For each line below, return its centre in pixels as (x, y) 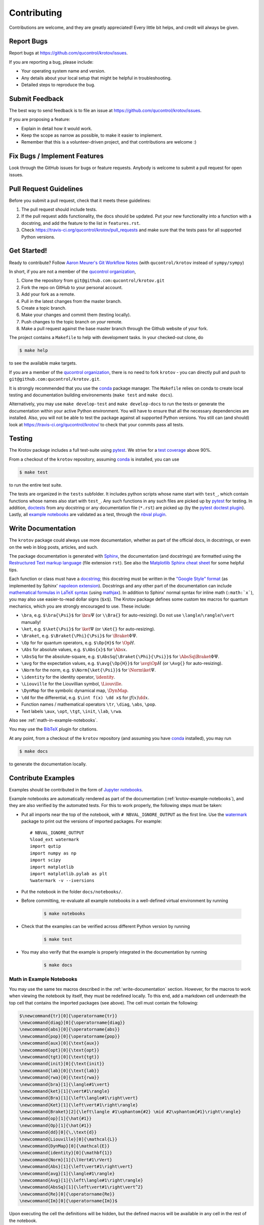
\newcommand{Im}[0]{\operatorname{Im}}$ (68, 1201)
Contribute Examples (42, 778)
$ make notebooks (65, 914)
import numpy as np (53, 853)
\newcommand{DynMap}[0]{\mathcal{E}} (65, 1146)
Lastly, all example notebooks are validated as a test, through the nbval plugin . (88, 514)
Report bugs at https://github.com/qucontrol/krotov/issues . (68, 53)
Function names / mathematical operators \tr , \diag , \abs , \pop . (89, 704)
